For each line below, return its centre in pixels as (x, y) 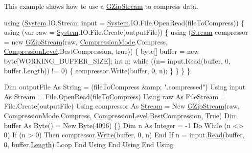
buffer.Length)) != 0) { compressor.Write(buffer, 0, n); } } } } (97, 70)
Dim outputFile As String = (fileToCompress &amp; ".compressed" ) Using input (125, 87)
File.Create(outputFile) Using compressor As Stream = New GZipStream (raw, (122, 106)
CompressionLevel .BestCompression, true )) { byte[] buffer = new (102, 51)
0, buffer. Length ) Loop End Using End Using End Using (89, 144)
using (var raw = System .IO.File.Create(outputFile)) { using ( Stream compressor (126, 32)
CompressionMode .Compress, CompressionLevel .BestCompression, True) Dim (121, 115)
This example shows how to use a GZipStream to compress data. (101, 6)
